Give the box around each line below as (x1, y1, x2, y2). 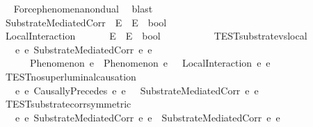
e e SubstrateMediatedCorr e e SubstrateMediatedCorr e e (15, 110, 280, 124)
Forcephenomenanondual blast (13, 1, 153, 15)
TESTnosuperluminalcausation (5, 69, 136, 83)
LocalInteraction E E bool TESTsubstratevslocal (5, 28, 307, 43)
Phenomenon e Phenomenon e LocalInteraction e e (29, 56, 271, 70)
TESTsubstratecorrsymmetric (5, 96, 131, 111)
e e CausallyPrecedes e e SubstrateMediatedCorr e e (15, 83, 259, 97)
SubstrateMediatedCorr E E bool (5, 15, 167, 29)
